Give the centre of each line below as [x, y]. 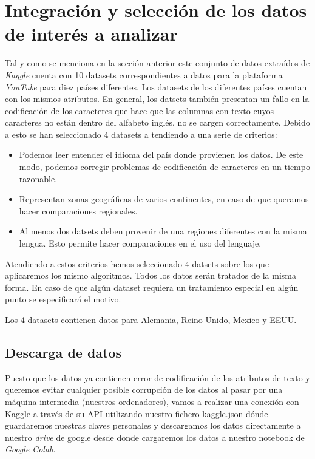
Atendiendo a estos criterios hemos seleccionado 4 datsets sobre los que [137, 263]
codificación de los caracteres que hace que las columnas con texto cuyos [139, 110]
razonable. [38, 178]
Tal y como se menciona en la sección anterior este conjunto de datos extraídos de [157, 63]
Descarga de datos [63, 352]
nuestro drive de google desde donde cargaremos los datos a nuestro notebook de [155, 437]
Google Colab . [30, 449]
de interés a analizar [91, 34]
